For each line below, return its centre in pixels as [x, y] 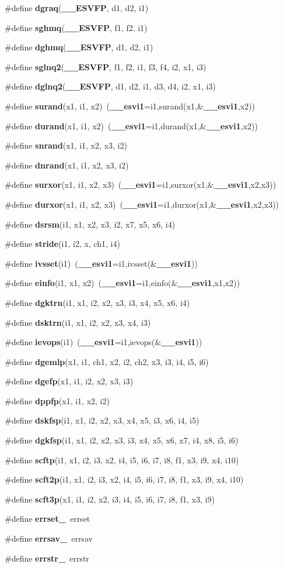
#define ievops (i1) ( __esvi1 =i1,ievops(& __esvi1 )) [104, 342]
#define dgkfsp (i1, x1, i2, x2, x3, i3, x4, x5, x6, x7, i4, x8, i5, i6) [122, 440]
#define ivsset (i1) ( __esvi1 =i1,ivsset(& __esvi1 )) [101, 263]
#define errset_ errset [48, 519]
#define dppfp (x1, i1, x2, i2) [57, 400]
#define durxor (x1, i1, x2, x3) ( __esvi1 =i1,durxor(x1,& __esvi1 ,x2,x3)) [142, 204]
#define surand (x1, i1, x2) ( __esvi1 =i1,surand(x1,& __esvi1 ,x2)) [130, 106]
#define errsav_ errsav [49, 538]
